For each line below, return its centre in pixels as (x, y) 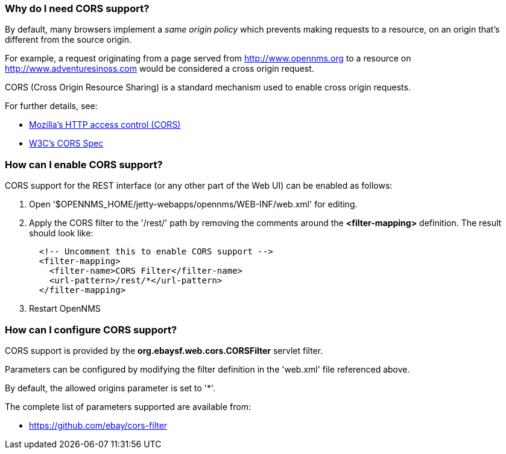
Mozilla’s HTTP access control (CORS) (105, 125)
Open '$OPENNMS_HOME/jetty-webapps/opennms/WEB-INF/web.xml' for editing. (193, 204)
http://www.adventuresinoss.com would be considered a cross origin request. (160, 69)
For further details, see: (51, 106)
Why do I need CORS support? (77, 8)
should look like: (61, 233)
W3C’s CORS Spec (66, 143)
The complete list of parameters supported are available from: (128, 406)
